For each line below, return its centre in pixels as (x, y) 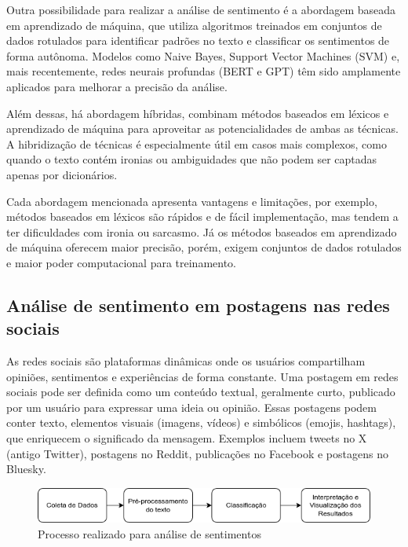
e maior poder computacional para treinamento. (122, 262)
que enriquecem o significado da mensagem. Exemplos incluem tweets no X (187, 438)
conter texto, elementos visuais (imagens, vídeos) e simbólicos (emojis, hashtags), (201, 422)
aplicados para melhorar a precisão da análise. (117, 86)
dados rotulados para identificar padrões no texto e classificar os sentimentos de (198, 40)
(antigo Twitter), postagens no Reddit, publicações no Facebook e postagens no (197, 453)
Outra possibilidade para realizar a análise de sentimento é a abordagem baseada (201, 9)
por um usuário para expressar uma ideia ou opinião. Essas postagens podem (191, 407)
